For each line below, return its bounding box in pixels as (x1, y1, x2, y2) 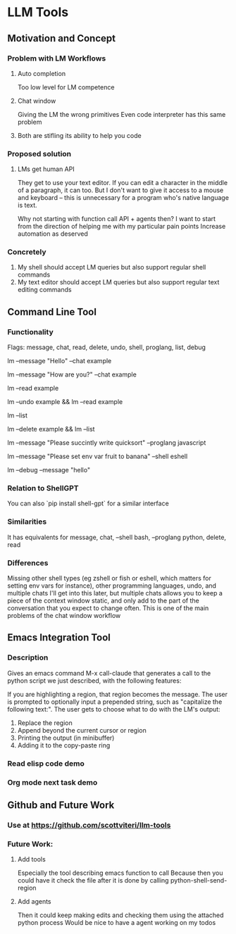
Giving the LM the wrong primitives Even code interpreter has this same (17, 110, 226, 118)
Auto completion (17, 69, 66, 77)
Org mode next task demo (7, 777, 98, 787)
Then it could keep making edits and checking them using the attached (17, 911, 224, 919)
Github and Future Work (7, 799, 115, 811)
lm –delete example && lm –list (7, 425, 95, 434)
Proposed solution (7, 149, 72, 158)
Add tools (17, 855, 46, 864)
